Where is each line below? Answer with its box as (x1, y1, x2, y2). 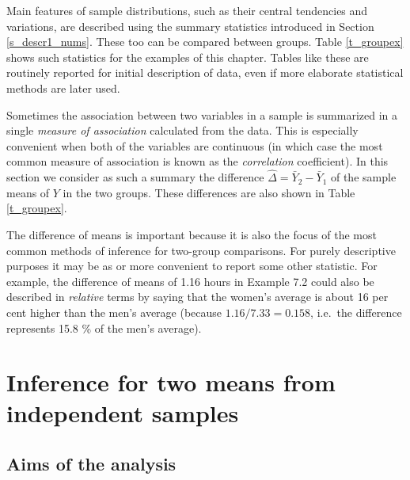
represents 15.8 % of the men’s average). (6, 319, 202, 336)
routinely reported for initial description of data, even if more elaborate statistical (6, 64, 404, 81)
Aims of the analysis (6, 451, 177, 476)
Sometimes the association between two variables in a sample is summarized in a (6, 106, 398, 123)
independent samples (6, 397, 239, 429)
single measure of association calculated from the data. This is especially (6, 122, 359, 139)
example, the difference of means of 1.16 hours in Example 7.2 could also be (6, 272, 374, 289)
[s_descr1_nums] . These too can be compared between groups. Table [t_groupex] (6, 33, 404, 50)
